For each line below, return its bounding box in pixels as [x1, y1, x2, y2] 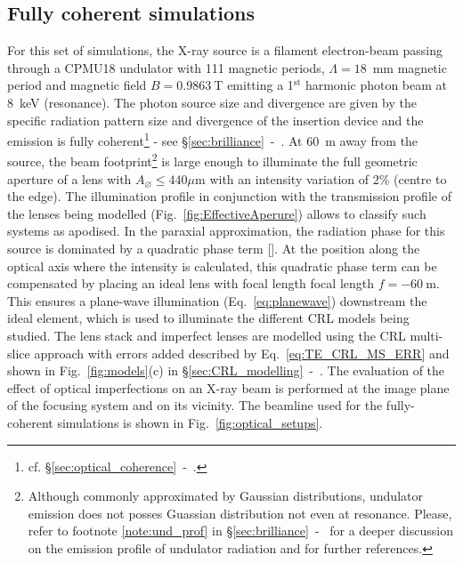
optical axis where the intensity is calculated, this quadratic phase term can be [7, 256, 437, 275]
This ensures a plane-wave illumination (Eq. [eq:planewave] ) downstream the [7, 291, 427, 310]
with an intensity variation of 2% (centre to [209, 169, 447, 188]
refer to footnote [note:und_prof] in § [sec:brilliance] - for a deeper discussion [28, 521, 453, 540]
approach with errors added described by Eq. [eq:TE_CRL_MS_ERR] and [34, 343, 450, 362]
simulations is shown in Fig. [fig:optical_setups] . [57, 413, 323, 431]
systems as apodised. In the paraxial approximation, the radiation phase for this [7, 221, 445, 240]
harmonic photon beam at [305, 76, 448, 94]
